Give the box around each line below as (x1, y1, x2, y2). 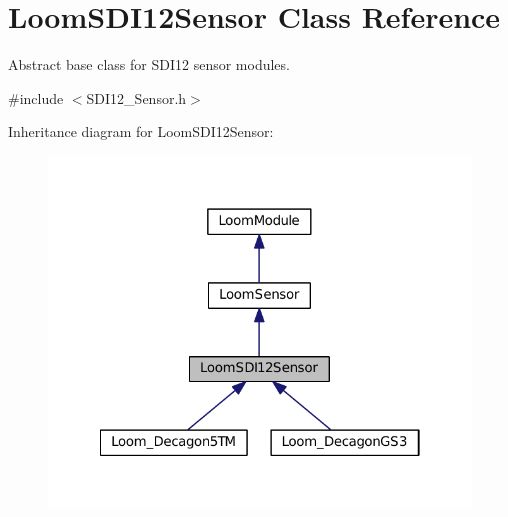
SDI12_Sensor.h (86, 87, 187, 108)
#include (8, 87, 64, 108)
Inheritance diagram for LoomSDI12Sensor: (8, 121, 274, 142)
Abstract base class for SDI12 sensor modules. (8, 54, 290, 75)
